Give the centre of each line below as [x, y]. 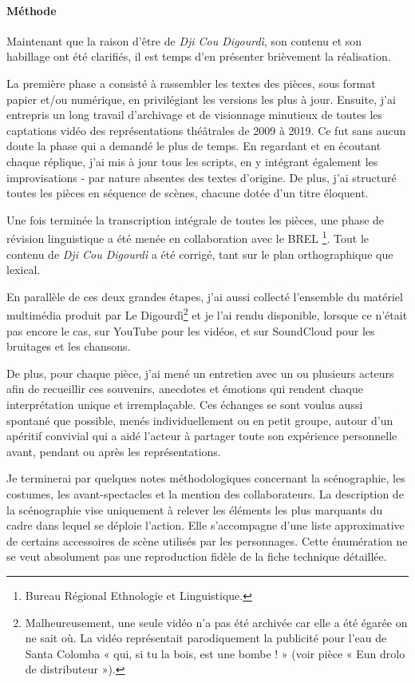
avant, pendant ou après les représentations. [114, 451]
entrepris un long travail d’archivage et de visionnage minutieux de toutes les [195, 115]
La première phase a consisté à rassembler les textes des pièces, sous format [191, 83]
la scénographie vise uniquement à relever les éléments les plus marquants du [195, 509]
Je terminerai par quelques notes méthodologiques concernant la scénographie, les [206, 478]
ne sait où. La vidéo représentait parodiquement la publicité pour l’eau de [206, 638]
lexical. [24, 270]
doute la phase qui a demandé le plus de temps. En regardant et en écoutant [194, 146]
